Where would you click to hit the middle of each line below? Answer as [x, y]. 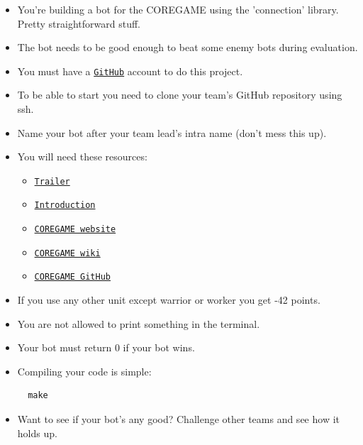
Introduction [65, 205]
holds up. [37, 433]
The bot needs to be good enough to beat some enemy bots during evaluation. [188, 47]
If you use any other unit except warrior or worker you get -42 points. [169, 300]
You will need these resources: [82, 156]
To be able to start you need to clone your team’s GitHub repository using [180, 95]
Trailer [52, 181]
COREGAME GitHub [72, 277]
